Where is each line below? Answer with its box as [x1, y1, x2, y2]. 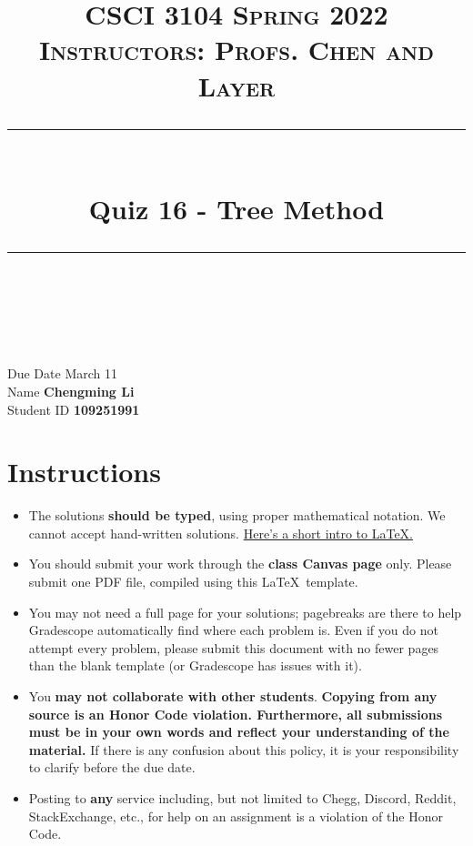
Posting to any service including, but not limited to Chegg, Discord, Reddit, [28, 788, 457, 807]
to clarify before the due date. [28, 758, 196, 777]
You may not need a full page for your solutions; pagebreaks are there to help [28, 602, 462, 621]
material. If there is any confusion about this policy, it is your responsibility [28, 740, 459, 759]
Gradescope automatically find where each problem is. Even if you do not [28, 620, 438, 640]
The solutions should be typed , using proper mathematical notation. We [28, 506, 446, 525]
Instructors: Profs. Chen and [39, 31, 434, 68]
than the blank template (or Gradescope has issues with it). [28, 656, 362, 675]
